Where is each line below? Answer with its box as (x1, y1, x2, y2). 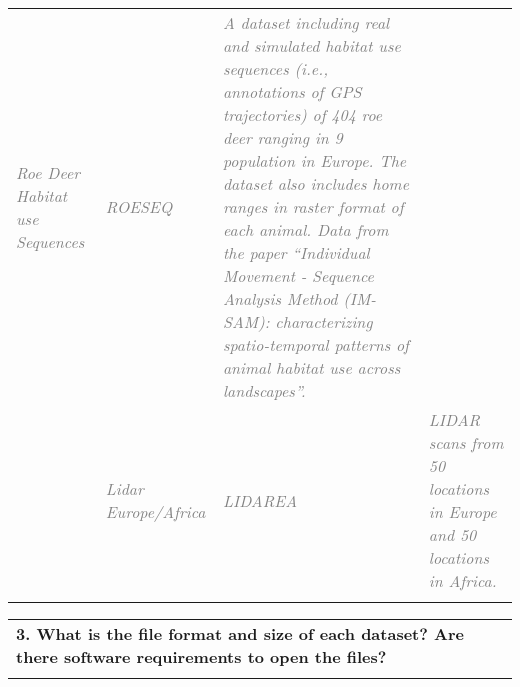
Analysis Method (222, 287, 338, 310)
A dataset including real (222, 11, 390, 34)
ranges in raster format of (222, 195, 404, 218)
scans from (428, 431, 504, 454)
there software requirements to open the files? (16, 645, 387, 668)
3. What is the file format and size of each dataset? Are (16, 622, 464, 645)
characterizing (275, 310, 373, 333)
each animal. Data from (222, 218, 389, 241)
